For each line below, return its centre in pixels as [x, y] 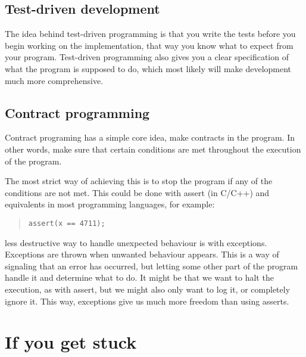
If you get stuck [71, 342]
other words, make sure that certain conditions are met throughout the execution [153, 149]
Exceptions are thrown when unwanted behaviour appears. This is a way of [142, 254]
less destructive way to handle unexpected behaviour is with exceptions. [136, 242]
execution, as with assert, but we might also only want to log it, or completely [148, 289]
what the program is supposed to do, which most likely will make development [148, 68]
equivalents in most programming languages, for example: [110, 204]
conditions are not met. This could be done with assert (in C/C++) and [137, 192]
